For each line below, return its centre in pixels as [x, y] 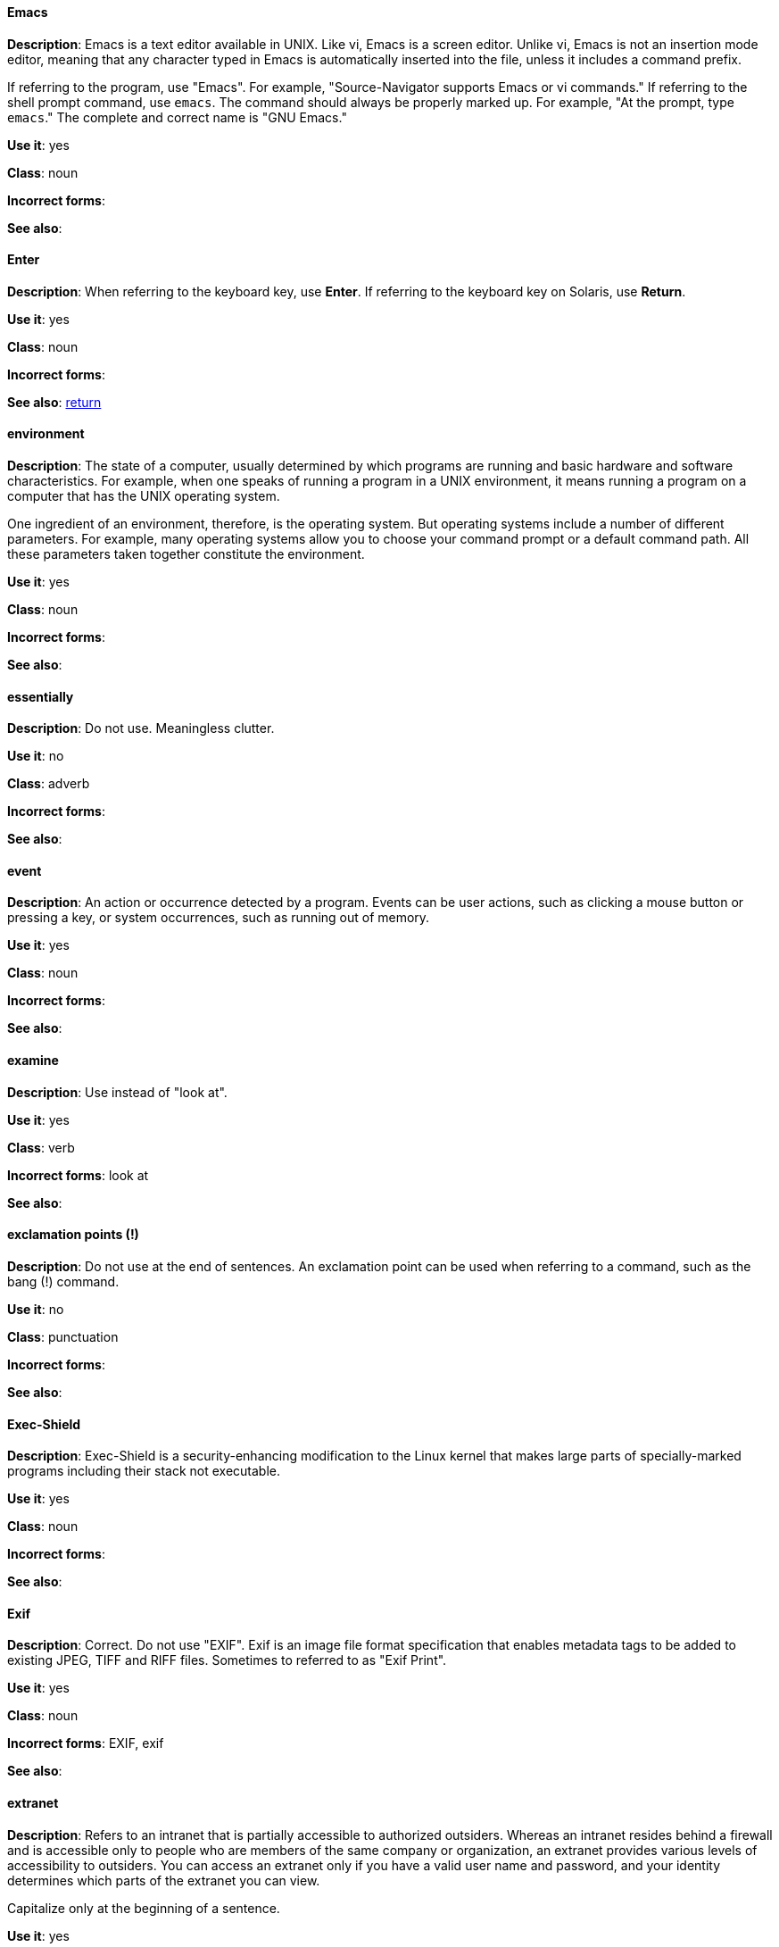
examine [33, 1061]
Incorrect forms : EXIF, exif [86, 1743]
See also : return [54, 402]
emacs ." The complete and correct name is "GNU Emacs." [177, 117]
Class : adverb [49, 784]
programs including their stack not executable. [144, 1471]
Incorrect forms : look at [78, 1175]
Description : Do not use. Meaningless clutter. [141, 728]
